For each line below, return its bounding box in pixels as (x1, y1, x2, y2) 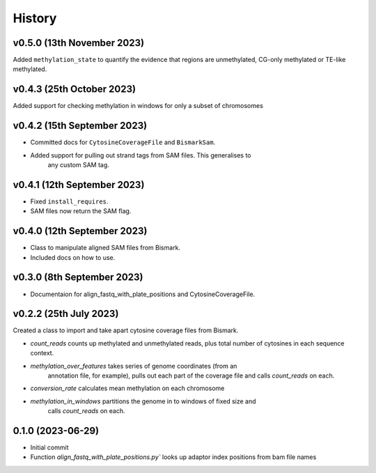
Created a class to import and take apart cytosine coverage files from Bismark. (13, 326, 239, 334)
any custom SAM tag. (47, 161, 109, 169)
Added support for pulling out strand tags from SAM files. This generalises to (30, 150, 251, 160)
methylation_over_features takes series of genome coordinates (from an (30, 362, 237, 370)
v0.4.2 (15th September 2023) (13, 120, 148, 132)
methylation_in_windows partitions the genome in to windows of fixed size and (30, 397, 257, 405)
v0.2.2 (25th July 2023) (13, 308, 119, 320)
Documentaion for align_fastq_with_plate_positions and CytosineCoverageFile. (30, 290, 256, 298)
